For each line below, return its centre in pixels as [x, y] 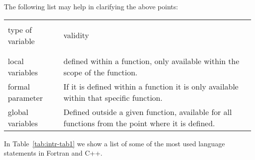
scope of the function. [101, 72]
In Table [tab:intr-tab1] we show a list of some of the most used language [115, 143]
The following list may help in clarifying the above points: [91, 6]
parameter [25, 97]
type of [20, 29]
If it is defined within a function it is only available [151, 86]
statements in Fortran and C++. [53, 153]
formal [19, 86]
